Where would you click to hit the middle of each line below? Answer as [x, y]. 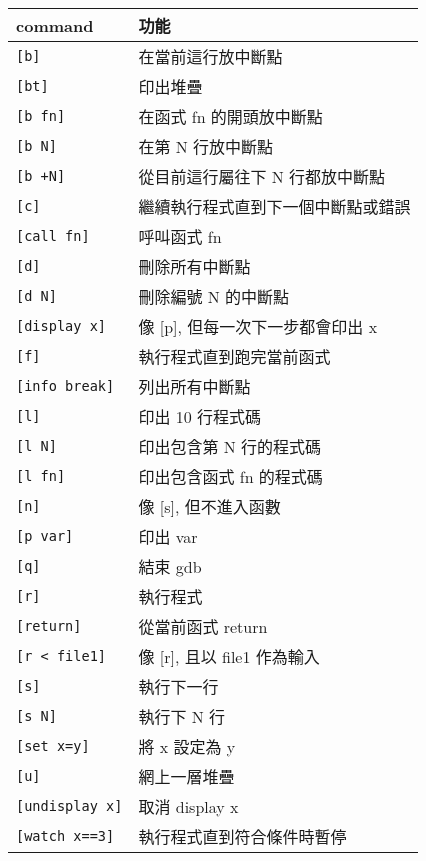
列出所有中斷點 [194, 386]
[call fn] [53, 236]
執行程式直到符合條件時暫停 [242, 836]
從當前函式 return [203, 626]
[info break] [65, 386]
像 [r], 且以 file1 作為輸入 [229, 656]
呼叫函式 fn [180, 236]
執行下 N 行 [182, 716]
